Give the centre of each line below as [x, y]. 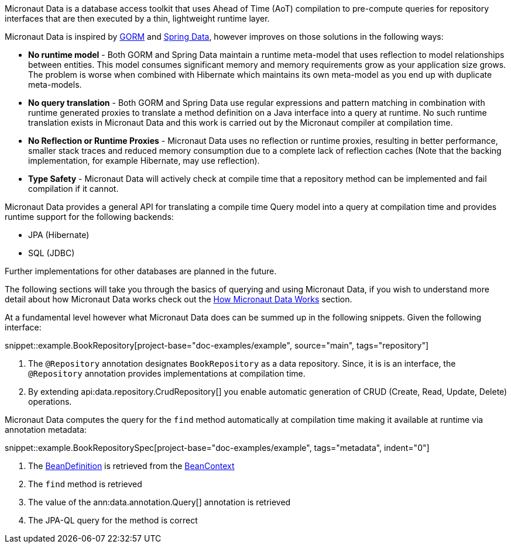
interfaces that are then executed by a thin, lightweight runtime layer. [137, 18]
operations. [50, 401]
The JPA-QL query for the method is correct [113, 520]
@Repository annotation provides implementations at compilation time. [167, 373]
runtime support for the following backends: [89, 217]
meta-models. [55, 85]
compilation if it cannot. [73, 189]
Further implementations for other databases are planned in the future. [141, 271]
